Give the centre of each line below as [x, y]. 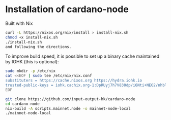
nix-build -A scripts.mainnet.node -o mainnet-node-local [68, 108]
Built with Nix [19, 23]
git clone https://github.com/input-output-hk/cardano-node [70, 99]
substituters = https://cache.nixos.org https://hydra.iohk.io [74, 81]
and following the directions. [38, 47]
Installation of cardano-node [67, 9]
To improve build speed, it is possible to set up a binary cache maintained [82, 56]
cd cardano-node [22, 104]
